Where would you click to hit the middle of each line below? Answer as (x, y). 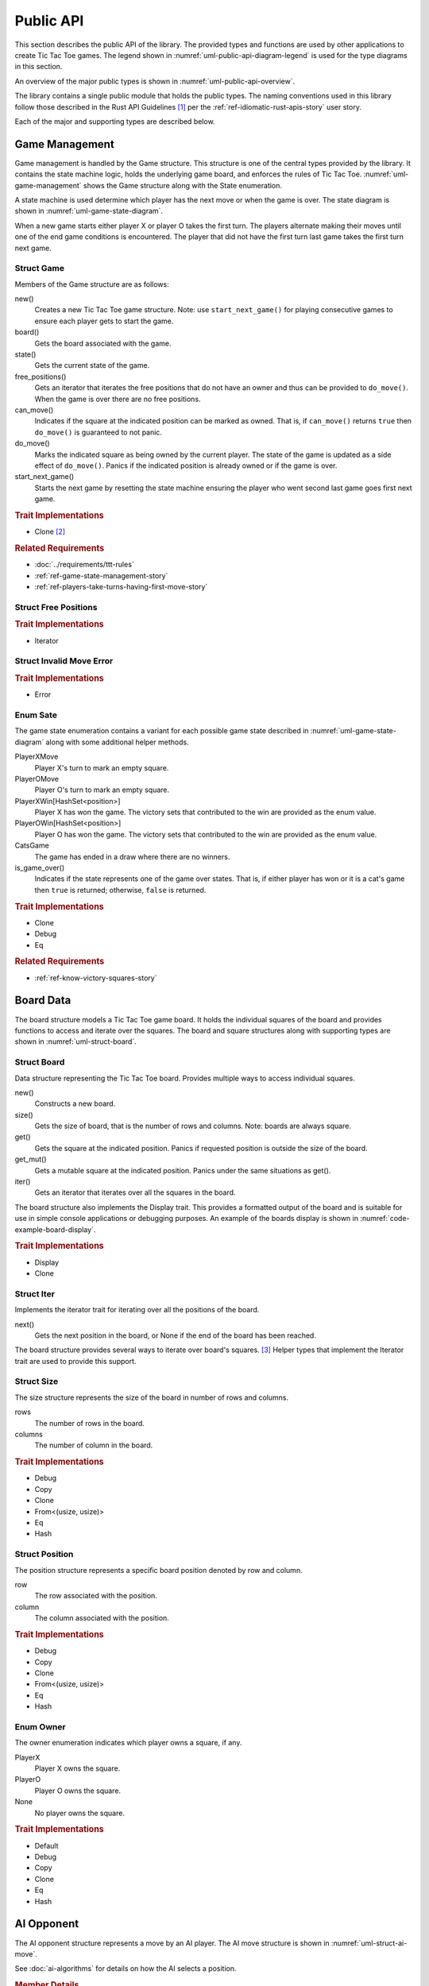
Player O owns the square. (78, 1791)
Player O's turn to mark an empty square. (102, 790)
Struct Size (37, 1381)
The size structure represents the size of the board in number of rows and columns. (152, 1397)
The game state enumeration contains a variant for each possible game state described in (162, 731)
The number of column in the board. (94, 1445)
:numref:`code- (385, 1219)
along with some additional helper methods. (118, 742)
